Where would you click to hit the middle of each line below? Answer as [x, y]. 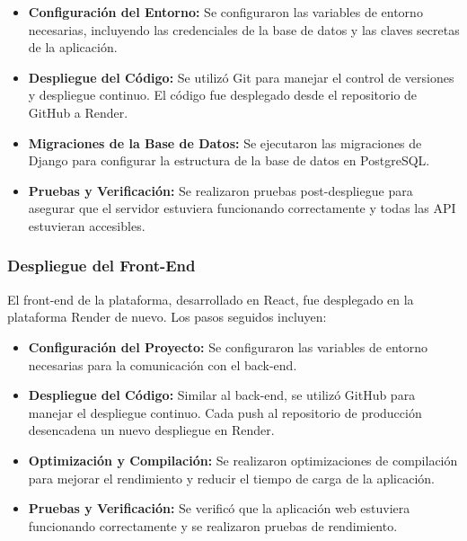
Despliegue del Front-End [101, 266]
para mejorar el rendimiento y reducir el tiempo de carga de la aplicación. [231, 478]
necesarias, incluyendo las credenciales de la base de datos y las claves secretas [244, 29]
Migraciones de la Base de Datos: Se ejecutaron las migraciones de [225, 142]
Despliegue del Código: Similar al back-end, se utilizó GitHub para [222, 395]
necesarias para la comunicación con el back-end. [163, 364]
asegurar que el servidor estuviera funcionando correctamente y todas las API [242, 208]
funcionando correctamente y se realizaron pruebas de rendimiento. [213, 525]
